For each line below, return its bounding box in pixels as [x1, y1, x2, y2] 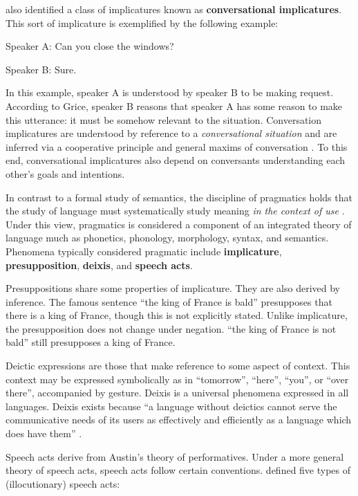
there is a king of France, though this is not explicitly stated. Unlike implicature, [6, 308, 348, 322]
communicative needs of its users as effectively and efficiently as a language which [6, 412, 352, 427]
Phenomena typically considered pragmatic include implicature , [6, 244, 282, 258]
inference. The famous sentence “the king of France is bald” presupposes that [6, 294, 332, 309]
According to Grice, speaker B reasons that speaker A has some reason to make [6, 98, 343, 113]
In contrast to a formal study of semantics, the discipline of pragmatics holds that [6, 190, 352, 204]
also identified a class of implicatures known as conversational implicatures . [6, 2, 342, 16]
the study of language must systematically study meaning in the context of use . [6, 203, 345, 218]
